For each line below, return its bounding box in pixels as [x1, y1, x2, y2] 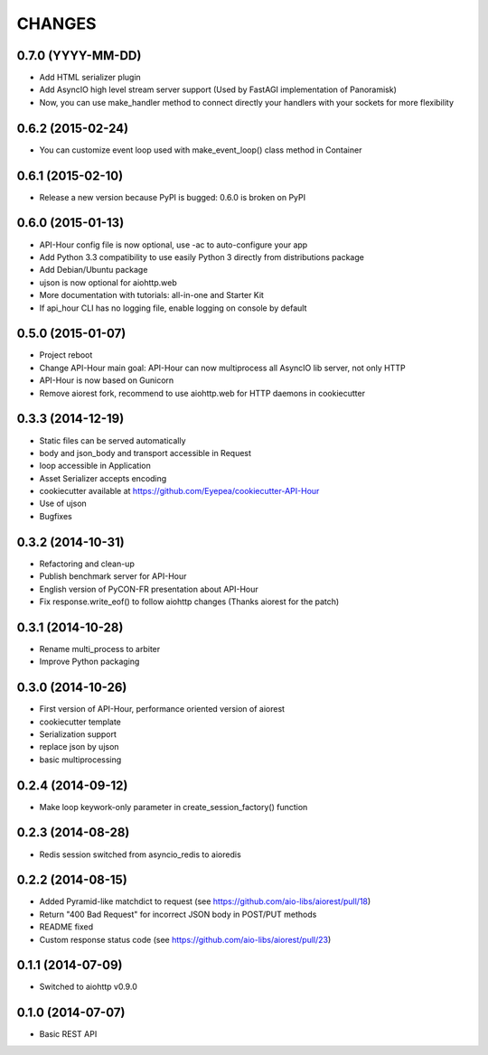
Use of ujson [39, 498, 88, 509]
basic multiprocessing [39, 754, 122, 765]
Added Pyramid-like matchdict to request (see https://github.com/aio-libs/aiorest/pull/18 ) [39, 896, 371, 907]
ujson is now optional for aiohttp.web [39, 276, 177, 288]
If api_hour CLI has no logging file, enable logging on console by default [39, 303, 307, 313]
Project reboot [39, 350, 93, 360]
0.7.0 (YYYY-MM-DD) [16, 48, 142, 63]
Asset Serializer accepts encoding [39, 472, 167, 483]
